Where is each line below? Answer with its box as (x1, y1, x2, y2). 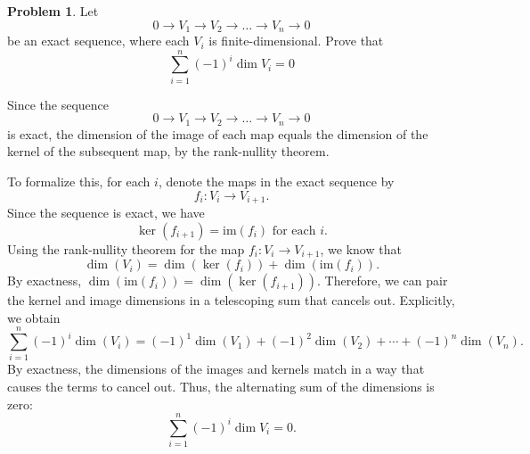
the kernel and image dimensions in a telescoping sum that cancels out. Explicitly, (7, 291, 455, 310)
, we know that (320, 239, 402, 258)
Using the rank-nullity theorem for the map (7, 239, 245, 258)
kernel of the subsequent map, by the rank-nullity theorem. (7, 142, 330, 161)
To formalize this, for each (7, 172, 151, 190)
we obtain (7, 308, 61, 326)
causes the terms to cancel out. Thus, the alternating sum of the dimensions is (7, 377, 435, 395)
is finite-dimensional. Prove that (208, 31, 384, 50)
